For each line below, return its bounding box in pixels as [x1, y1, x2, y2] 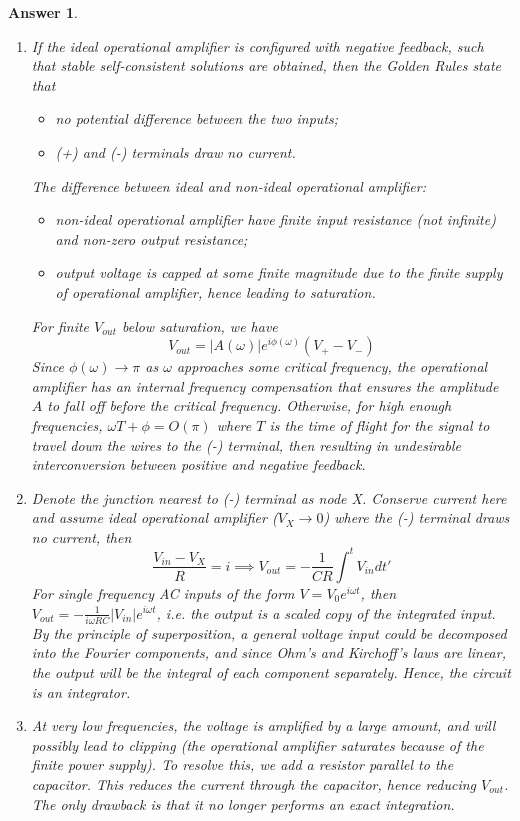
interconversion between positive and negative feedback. [31, 454, 366, 475]
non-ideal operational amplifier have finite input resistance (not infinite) [55, 209, 496, 230]
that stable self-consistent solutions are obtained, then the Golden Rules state [31, 55, 501, 76]
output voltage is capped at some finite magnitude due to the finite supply [55, 262, 503, 283]
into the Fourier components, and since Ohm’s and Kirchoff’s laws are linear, [31, 642, 506, 663]
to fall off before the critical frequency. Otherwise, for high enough [47, 395, 452, 416]
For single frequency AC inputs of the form [31, 582, 295, 603]
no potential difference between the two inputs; [55, 108, 339, 129]
